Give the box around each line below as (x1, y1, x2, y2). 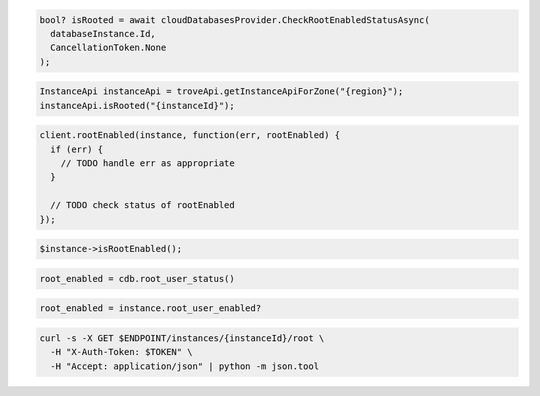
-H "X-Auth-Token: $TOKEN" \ (50, 346, 194, 358)
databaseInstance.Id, (50, 28, 157, 39)
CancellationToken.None (50, 42, 167, 54)
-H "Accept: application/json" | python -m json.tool (50, 360, 320, 372)
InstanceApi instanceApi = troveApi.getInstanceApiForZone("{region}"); (39, 86, 404, 97)
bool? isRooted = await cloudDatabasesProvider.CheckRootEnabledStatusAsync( (39, 14, 430, 25)
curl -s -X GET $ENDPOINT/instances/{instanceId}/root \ (39, 332, 325, 344)
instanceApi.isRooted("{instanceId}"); (39, 100, 235, 111)
